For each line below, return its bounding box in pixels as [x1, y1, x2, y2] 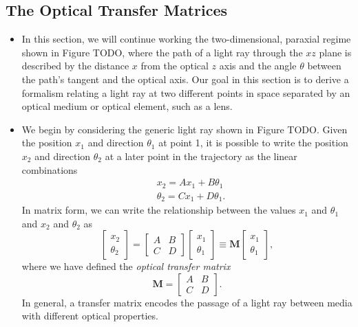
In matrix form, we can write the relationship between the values [21, 203, 296, 217]
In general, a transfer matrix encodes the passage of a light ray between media [21, 295, 352, 309]
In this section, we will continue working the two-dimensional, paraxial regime [21, 32, 351, 46]
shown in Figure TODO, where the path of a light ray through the [21, 45, 303, 59]
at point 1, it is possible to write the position [158, 135, 348, 150]
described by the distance [21, 58, 129, 73]
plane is [319, 45, 352, 59]
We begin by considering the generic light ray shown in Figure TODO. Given [21, 122, 348, 136]
